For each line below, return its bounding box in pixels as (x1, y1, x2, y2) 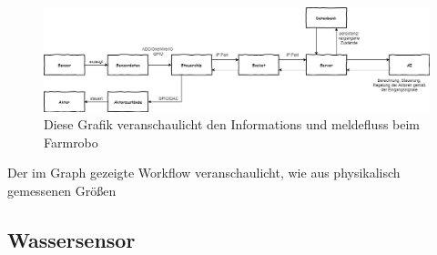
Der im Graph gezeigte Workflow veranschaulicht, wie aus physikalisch (7, 163, 401, 182)
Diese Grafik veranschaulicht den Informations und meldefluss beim (44, 115, 421, 134)
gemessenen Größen (7, 181, 117, 200)
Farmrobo (44, 132, 98, 151)
